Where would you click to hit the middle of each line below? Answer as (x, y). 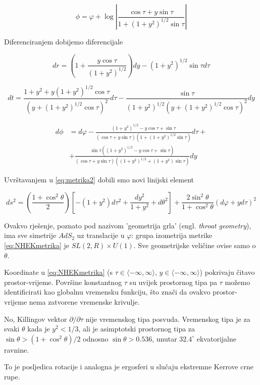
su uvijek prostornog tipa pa (173, 282)
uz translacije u (101, 235)
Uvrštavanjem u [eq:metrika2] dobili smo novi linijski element (99, 180)
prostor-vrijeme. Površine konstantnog (63, 282)
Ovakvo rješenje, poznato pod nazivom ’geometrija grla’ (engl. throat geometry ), (128, 225)
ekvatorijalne (216, 338)
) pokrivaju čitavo (227, 272)
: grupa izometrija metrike (172, 235)
